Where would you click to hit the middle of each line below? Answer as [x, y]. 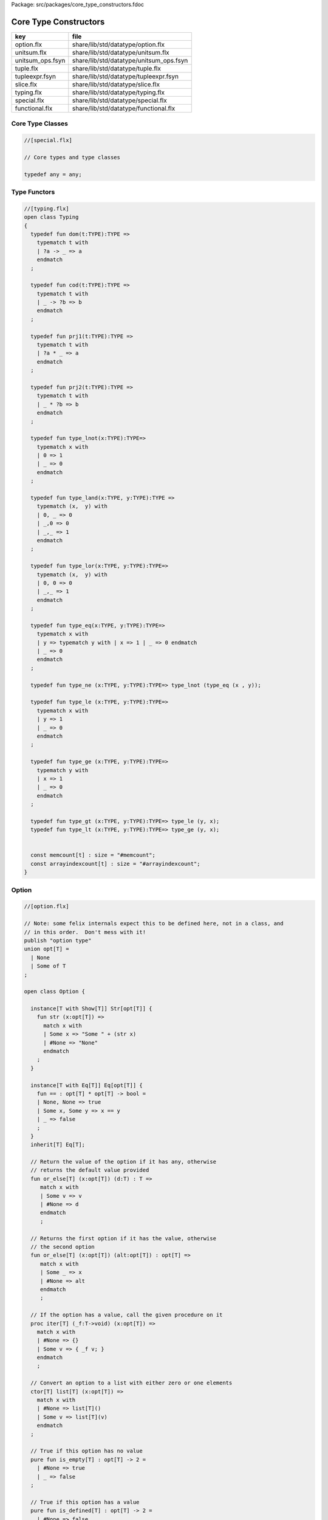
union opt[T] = [46, 949]
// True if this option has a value [85, 1502]
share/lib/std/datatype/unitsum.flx [121, 52]
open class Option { [54, 992]
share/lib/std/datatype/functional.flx [124, 108]
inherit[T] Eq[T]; [58, 1145]
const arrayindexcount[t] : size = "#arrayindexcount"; [115, 864]
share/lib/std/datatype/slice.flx [116, 84]
